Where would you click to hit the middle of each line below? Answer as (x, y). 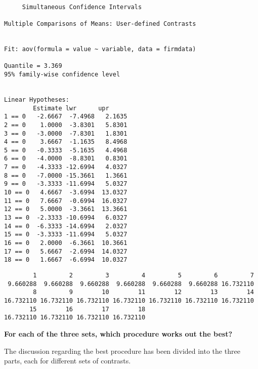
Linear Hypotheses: (37, 99)
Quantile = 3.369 (33, 66)
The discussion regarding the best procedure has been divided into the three (122, 351)
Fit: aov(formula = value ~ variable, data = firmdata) (100, 49)
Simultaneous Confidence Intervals (82, 7)
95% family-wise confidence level (62, 74)
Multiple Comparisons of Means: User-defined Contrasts (100, 24)
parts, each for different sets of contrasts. (68, 361)
